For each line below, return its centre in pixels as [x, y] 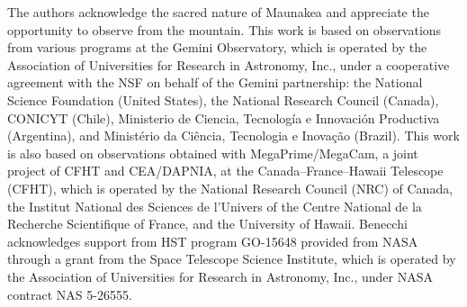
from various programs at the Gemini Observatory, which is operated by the [217, 47]
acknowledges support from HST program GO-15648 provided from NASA [213, 241]
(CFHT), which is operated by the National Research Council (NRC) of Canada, [230, 188]
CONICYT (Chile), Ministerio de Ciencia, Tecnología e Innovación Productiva [224, 117]
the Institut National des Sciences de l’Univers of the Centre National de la [215, 206]
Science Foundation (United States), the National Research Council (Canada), [223, 99]
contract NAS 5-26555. [70, 294]
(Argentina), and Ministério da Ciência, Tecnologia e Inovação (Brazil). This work [233, 135]
